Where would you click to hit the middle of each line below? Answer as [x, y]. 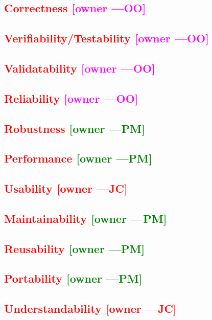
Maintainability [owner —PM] [86, 218]
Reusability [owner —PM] [75, 248]
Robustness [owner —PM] [75, 128]
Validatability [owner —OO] [80, 68]
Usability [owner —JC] [66, 188]
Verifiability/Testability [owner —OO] [107, 38]
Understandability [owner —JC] [90, 308]
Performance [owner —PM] [78, 158]
